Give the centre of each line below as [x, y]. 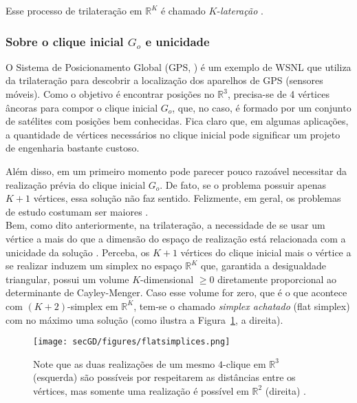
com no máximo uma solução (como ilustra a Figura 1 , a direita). [144, 319]
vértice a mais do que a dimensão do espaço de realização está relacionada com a [176, 238]
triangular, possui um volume [67, 279]
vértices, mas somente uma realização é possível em [141, 390]
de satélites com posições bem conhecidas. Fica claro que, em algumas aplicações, [177, 121]
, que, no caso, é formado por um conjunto [262, 107]
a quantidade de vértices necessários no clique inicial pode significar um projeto [173, 134]
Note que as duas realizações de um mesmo [124, 363]
